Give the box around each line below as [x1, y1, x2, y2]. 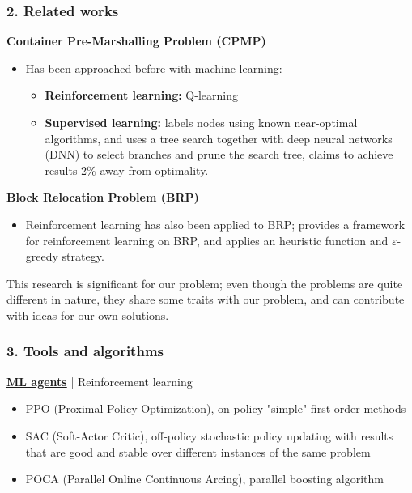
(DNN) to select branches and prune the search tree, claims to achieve [45, 146, 393, 163]
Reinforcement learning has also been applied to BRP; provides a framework [25, 215, 406, 232]
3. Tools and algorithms [6, 341, 164, 361]
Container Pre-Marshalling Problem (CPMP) [6, 32, 266, 49]
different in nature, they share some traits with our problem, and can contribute [6, 291, 405, 308]
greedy [25, 248, 58, 265]
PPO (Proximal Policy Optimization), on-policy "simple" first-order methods [25, 400, 406, 417]
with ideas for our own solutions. [6, 306, 169, 323]
